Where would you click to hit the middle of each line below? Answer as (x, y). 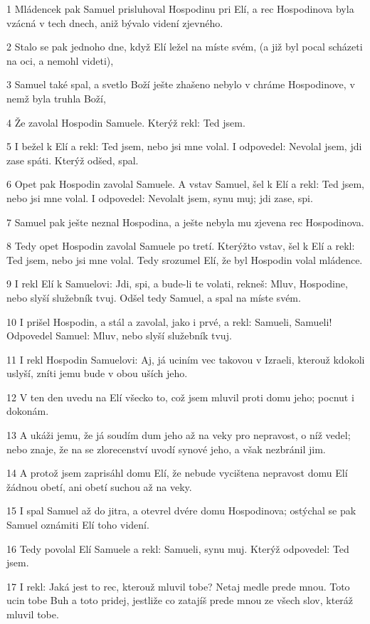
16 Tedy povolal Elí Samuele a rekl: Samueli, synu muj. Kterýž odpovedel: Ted (178, 548)
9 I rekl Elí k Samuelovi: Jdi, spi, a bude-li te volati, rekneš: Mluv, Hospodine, (177, 284)
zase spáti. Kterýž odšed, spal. (73, 160)
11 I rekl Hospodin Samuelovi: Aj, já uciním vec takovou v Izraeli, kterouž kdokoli (186, 359)
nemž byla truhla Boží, (56, 98)
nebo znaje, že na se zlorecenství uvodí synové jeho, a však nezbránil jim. (166, 449)
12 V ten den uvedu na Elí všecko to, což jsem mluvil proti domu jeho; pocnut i (180, 397)
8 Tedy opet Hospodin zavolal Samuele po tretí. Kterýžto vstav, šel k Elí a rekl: (181, 246)
